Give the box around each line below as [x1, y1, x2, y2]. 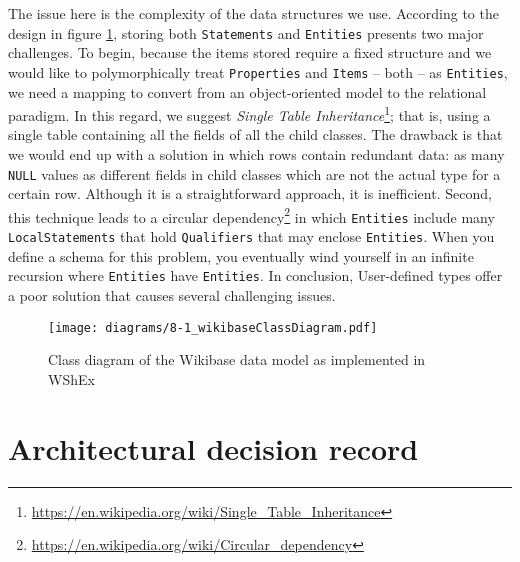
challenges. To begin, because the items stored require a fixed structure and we [8, 42, 492, 63]
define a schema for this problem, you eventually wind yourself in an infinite [8, 245, 474, 266]
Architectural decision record [8, 427, 419, 468]
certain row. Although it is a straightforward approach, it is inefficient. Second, [8, 183, 492, 204]
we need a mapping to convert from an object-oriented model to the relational [8, 81, 487, 102]
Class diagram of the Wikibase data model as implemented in [48, 349, 426, 370]
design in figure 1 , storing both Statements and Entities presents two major [8, 22, 484, 43]
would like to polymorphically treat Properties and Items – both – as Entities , [8, 61, 508, 82]
